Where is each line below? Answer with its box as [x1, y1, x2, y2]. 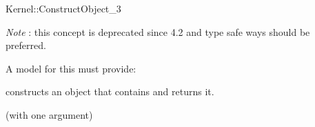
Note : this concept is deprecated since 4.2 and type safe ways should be [6, 24, 310, 39]
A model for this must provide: [6, 61, 136, 75]
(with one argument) [6, 107, 93, 121]
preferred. [6, 38, 46, 52]
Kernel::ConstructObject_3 [6, 1, 121, 15]
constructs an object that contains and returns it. [6, 84, 214, 99]
